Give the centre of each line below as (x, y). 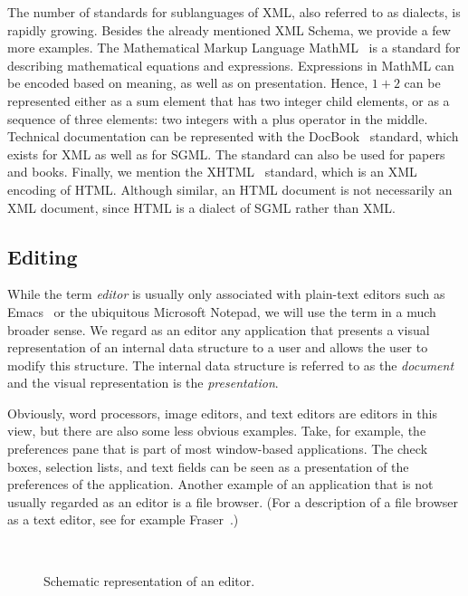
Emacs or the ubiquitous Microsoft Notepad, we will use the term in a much (222, 311)
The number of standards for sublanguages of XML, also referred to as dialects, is (234, 12)
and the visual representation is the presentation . (143, 383)
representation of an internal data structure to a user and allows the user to (218, 347)
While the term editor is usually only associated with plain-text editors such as (226, 294)
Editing (43, 256)
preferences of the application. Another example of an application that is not (220, 484)
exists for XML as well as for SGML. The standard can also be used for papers (226, 154)
